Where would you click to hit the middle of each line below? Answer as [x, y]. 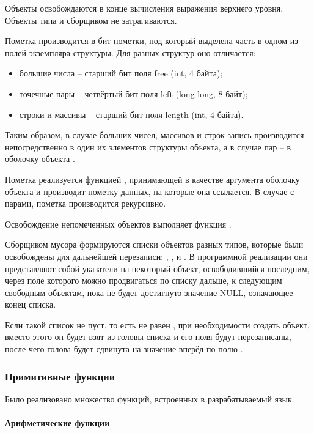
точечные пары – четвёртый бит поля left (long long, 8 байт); [133, 93]
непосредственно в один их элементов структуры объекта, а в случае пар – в [148, 146]
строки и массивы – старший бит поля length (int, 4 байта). [131, 114]
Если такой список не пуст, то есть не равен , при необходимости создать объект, [157, 324]
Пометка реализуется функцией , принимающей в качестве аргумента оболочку [152, 179]
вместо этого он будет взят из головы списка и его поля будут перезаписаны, [148, 337]
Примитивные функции [60, 376]
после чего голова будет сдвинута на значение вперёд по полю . [124, 349]
